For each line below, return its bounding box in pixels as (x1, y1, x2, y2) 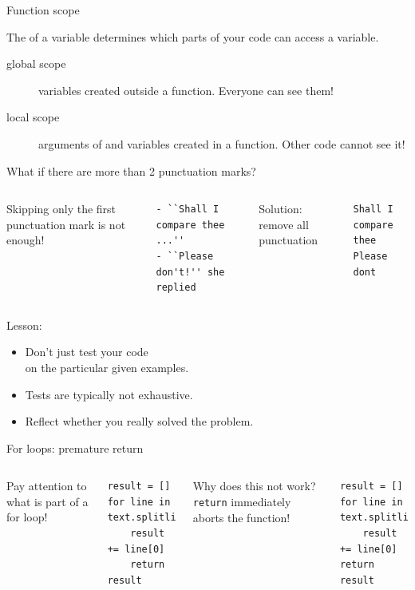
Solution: (259, 200, 302, 217)
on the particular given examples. (25, 358, 189, 375)
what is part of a (6, 493, 89, 509)
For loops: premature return (6, 439, 144, 456)
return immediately (192, 493, 291, 509)
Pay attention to (6, 477, 87, 494)
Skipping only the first (6, 200, 117, 217)
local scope (6, 109, 60, 125)
